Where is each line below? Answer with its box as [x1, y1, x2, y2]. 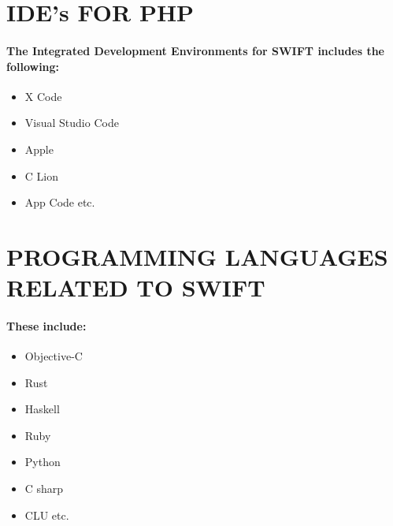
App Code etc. [24, 194, 95, 211]
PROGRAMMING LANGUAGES [6, 240, 388, 272]
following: [6, 58, 60, 74]
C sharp [24, 480, 64, 497]
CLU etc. [24, 506, 69, 523]
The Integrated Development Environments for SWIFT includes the [6, 42, 385, 58]
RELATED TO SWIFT [6, 271, 265, 304]
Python [24, 453, 61, 470]
